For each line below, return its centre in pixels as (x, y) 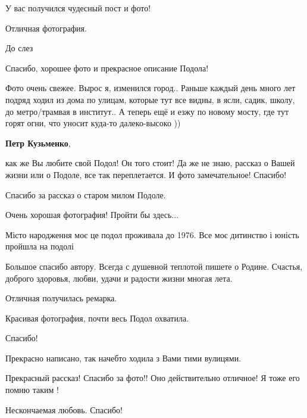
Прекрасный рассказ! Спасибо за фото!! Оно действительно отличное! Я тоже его (153, 378)
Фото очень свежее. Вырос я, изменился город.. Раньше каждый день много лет (151, 88)
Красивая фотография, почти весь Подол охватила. (97, 318)
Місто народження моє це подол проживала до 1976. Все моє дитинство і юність (152, 234)
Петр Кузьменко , (38, 143)
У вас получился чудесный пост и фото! (78, 8)
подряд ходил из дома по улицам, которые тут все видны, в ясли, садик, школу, (150, 99)
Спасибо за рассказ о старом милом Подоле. (86, 194)
